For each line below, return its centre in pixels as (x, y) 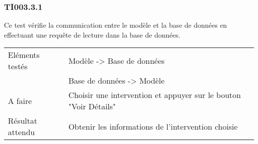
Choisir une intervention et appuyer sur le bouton (155, 95)
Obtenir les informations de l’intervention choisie (153, 126)
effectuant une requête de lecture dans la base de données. (92, 34)
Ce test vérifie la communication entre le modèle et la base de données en (116, 25)
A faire (20, 100)
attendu (22, 132)
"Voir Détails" (92, 106)
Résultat (23, 121)
